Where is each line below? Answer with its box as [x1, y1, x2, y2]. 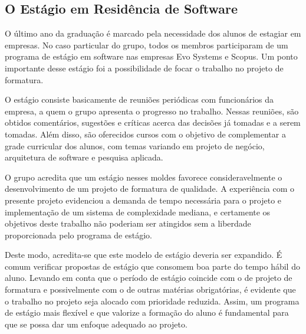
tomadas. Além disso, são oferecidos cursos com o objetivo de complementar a [5, 127, 286, 140]
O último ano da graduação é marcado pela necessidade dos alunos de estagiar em [5, 27, 301, 40]
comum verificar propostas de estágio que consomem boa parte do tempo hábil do [5, 260, 300, 272]
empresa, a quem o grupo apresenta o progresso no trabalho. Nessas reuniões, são [5, 104, 299, 117]
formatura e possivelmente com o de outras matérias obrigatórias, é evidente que [5, 283, 296, 296]
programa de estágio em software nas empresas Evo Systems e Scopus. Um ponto [5, 50, 298, 63]
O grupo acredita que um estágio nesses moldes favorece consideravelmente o [5, 171, 282, 183]
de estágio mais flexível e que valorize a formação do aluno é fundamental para [5, 306, 289, 319]
